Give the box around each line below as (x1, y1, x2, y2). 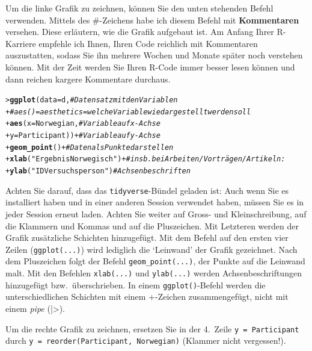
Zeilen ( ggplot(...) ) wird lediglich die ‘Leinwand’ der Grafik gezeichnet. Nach (5, 243, 298, 255)
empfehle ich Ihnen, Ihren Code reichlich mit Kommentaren (38, 37, 258, 49)
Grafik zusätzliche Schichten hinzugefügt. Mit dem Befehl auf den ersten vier (5, 231, 289, 244)
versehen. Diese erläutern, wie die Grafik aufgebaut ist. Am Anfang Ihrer (5, 25, 274, 38)
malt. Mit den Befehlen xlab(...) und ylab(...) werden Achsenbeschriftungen (5, 267, 302, 279)
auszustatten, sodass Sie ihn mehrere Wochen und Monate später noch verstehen (5, 49, 303, 61)
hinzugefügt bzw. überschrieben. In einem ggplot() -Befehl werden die (5, 278, 266, 291)
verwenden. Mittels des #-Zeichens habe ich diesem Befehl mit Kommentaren (5, 13, 299, 26)
